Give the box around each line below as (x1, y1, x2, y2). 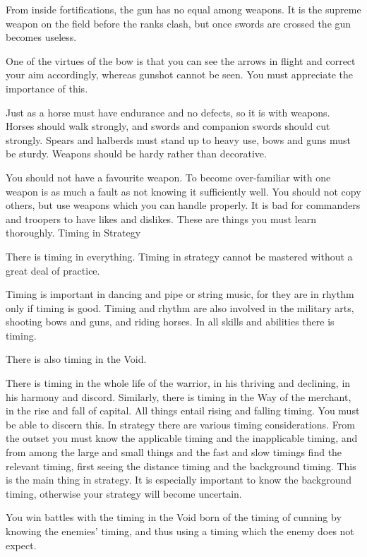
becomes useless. (6, 30, 77, 44)
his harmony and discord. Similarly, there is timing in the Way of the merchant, (6, 389, 351, 404)
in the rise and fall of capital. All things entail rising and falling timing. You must (6, 403, 360, 418)
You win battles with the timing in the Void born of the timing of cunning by (6, 510, 342, 525)
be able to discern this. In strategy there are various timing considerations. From (6, 417, 355, 431)
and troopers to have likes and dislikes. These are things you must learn (6, 211, 317, 226)
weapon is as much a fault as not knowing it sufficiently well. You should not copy (6, 184, 361, 198)
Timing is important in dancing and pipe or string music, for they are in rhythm (6, 287, 354, 301)
